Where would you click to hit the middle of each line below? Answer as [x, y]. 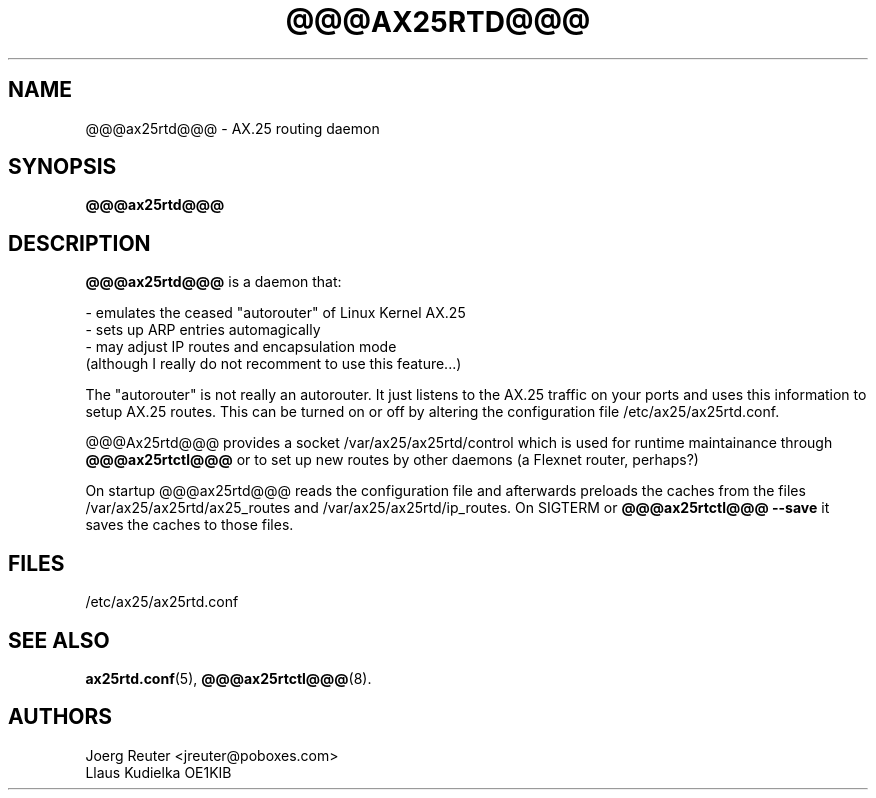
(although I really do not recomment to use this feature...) [273, 364]
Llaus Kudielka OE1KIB [158, 772]
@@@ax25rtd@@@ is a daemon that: [213, 282]
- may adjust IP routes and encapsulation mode [241, 347]
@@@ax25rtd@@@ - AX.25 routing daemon [232, 128]
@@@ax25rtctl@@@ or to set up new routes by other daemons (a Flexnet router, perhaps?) [392, 460]
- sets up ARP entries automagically [203, 330]
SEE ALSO [59, 640]
